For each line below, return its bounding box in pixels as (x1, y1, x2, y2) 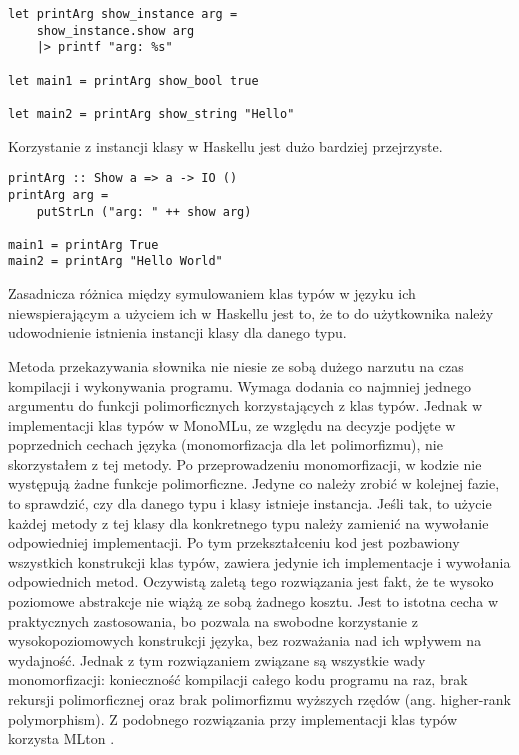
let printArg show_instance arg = (8, 7, 238, 21)
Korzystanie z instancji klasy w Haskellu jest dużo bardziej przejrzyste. (8, 135, 443, 156)
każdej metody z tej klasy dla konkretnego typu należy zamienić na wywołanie (8, 512, 489, 533)
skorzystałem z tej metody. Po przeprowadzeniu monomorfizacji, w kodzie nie (8, 453, 482, 474)
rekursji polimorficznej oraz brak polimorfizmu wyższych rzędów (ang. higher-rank (8, 689, 511, 709)
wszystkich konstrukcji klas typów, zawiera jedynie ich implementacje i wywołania (8, 551, 511, 572)
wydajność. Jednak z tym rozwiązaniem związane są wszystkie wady (8, 649, 426, 670)
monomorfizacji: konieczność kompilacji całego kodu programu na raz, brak (8, 669, 468, 690)
